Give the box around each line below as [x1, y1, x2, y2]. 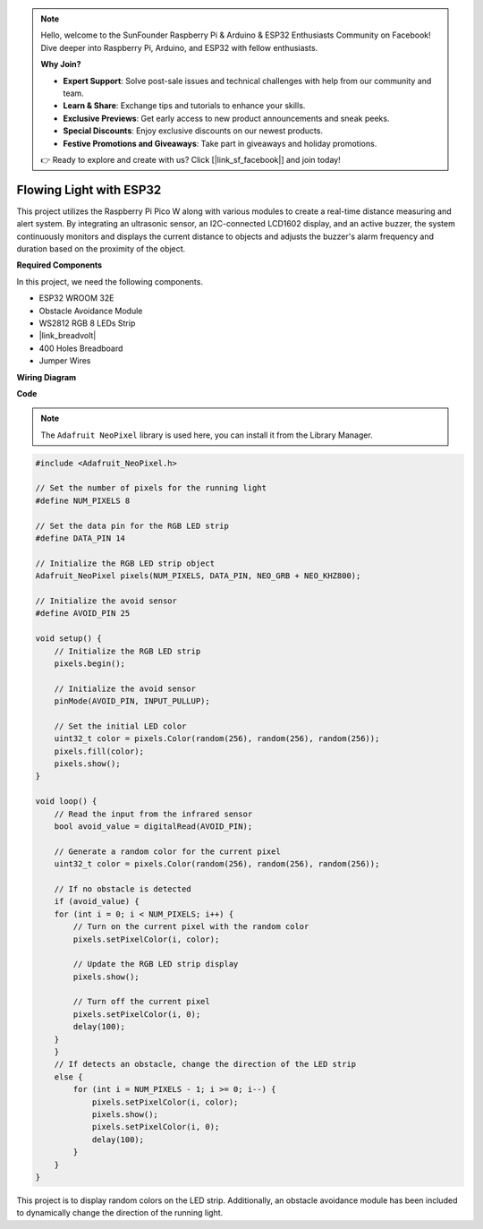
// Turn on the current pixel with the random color [72, 922, 309, 932]
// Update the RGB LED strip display [72, 959, 239, 969]
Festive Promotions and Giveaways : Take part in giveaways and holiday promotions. [63, 138, 377, 149]
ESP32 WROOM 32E [38, 293, 114, 303]
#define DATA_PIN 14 [35, 533, 125, 543]
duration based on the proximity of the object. [16, 243, 186, 254]
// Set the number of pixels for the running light [35, 483, 267, 493]
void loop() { [35, 797, 97, 807]
